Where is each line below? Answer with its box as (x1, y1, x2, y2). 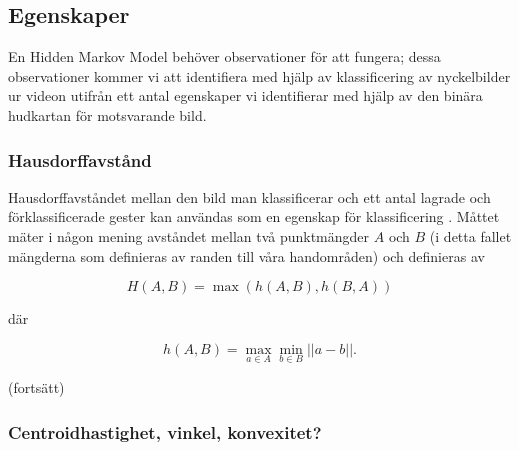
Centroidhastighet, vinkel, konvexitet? (8, 419, 322, 444)
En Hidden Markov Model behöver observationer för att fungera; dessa (8, 46, 441, 67)
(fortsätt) (8, 376, 65, 397)
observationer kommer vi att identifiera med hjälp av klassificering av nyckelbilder (8, 65, 511, 86)
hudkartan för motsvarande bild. (8, 104, 207, 125)
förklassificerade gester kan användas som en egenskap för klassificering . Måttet (8, 206, 500, 227)
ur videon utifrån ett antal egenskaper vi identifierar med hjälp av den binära (8, 85, 483, 106)
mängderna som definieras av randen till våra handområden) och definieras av (8, 245, 485, 266)
